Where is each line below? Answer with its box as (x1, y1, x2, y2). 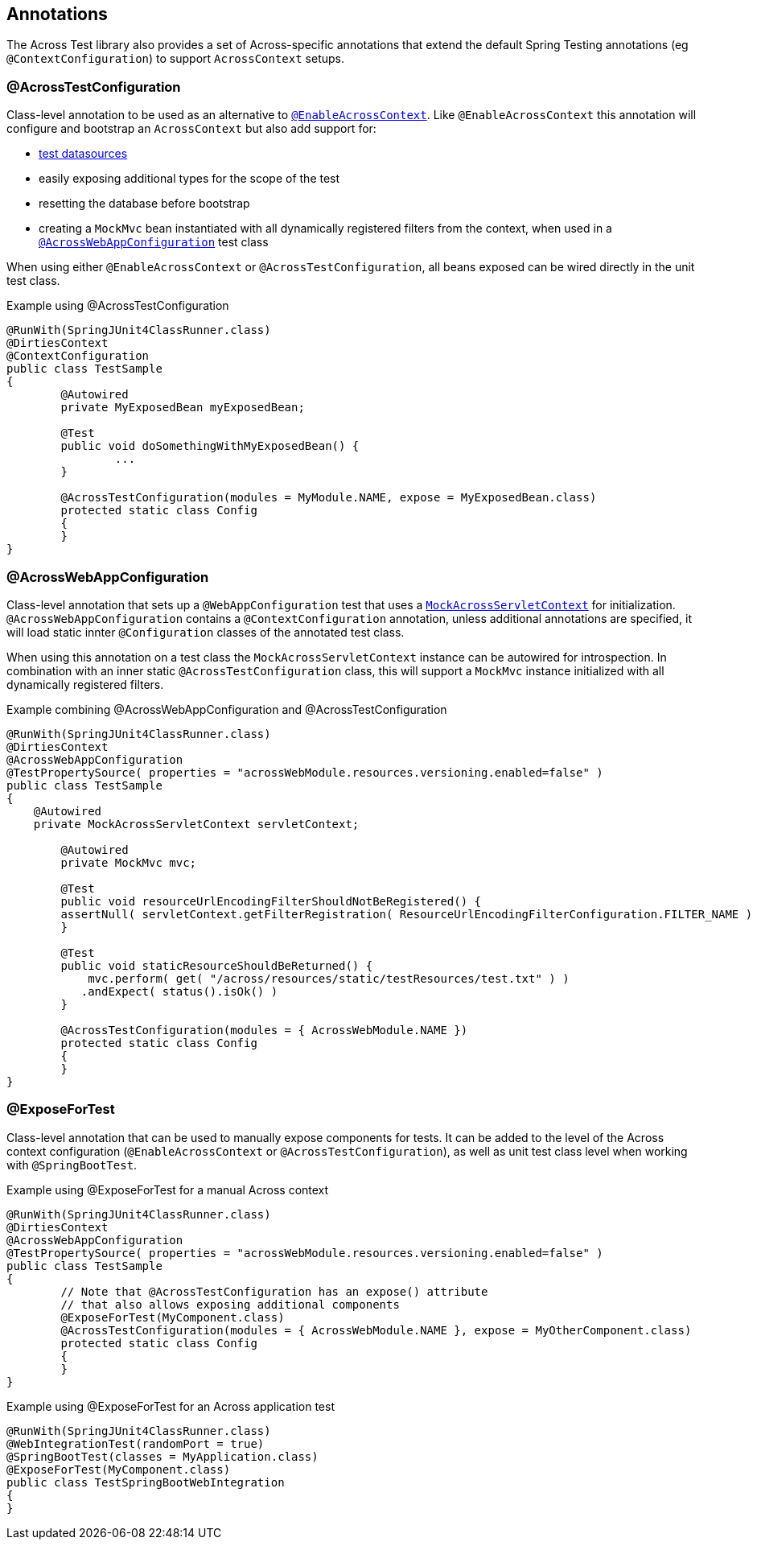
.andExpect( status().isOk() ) (80, 984, 278, 998)
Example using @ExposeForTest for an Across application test (6, 1399, 335, 1413)
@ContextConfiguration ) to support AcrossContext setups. (6, 52, 344, 66)
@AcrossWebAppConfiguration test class (39, 235, 269, 249)
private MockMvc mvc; (60, 855, 197, 869)
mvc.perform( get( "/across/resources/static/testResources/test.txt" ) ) (88, 971, 570, 985)
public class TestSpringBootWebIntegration (6, 1475, 285, 1489)
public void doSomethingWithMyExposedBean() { (60, 439, 360, 453)
